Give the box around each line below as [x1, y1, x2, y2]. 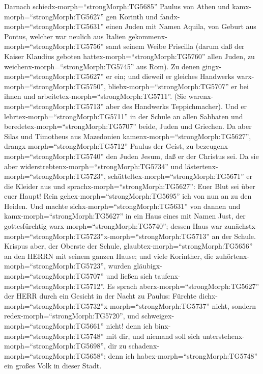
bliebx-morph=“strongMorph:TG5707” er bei [108, 81, 249, 91]
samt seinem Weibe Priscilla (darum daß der [106, 41, 245, 51]
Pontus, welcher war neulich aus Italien [4, 31, 126, 41]
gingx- [202, 61, 222, 71]
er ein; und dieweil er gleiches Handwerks [106, 71, 235, 82]
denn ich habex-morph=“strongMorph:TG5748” [108, 350, 258, 361]
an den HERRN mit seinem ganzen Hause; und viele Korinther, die [4, 250, 214, 261]
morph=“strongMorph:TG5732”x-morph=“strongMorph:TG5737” [4, 300, 210, 311]
